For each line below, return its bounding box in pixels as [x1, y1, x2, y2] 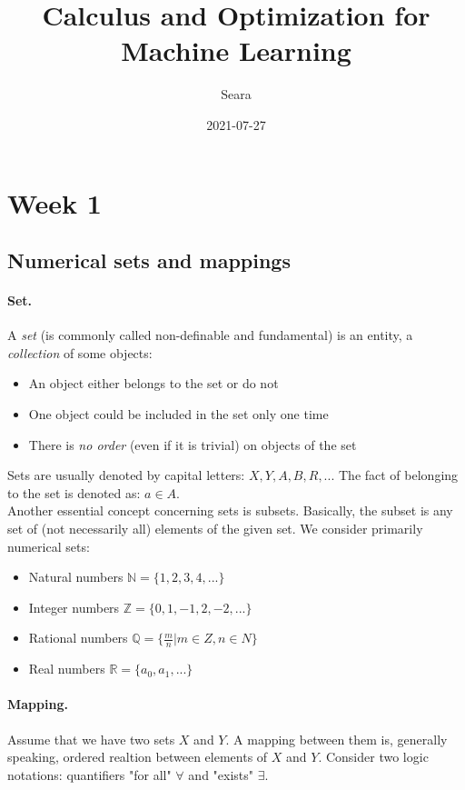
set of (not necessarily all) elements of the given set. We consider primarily [7, 519, 423, 538]
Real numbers [28, 659, 105, 678]
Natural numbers [28, 567, 124, 586]
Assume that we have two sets [7, 729, 175, 748]
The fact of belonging [338, 465, 459, 485]
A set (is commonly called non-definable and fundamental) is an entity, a [7, 325, 413, 345]
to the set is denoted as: [7, 483, 141, 502]
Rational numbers [28, 628, 128, 647]
